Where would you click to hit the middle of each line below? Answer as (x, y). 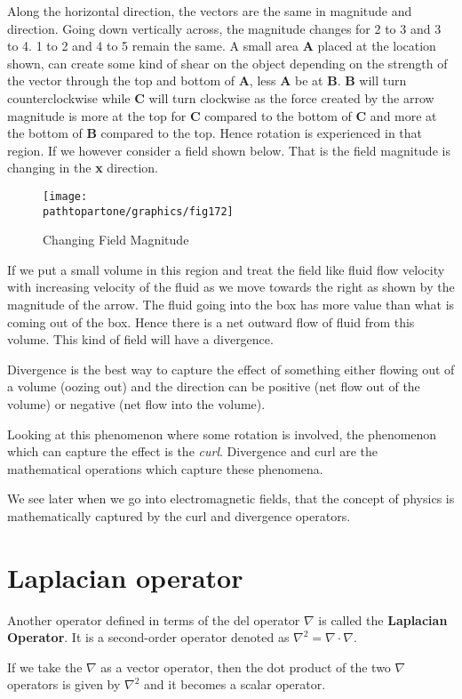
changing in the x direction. (83, 168)
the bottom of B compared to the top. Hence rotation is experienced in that (215, 133)
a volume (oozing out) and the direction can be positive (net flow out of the (214, 386)
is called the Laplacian (383, 619)
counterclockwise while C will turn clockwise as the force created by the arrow (221, 97)
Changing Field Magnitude (116, 240)
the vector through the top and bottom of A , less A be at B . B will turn (207, 80)
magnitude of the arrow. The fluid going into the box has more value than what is (231, 305)
